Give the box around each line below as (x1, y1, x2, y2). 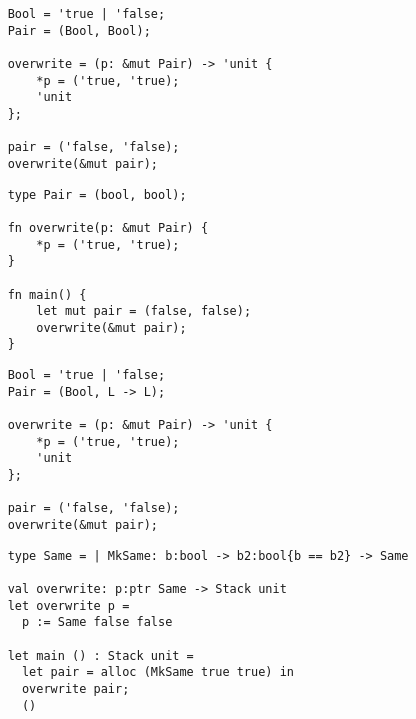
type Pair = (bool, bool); (7, 187, 187, 202)
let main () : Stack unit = (7, 648, 194, 663)
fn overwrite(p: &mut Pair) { (7, 220, 209, 235)
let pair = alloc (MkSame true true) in (21, 665, 294, 680)
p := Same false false (21, 615, 173, 630)
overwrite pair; (21, 681, 130, 696)
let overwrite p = (7, 598, 130, 613)
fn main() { (7, 287, 87, 302)
